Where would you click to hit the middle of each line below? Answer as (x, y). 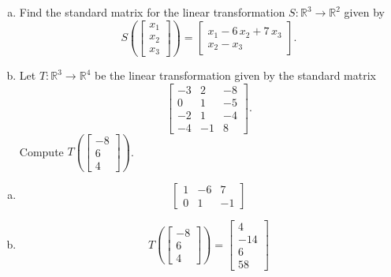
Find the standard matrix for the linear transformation (152, 12)
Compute (41, 151)
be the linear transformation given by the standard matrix (235, 75)
